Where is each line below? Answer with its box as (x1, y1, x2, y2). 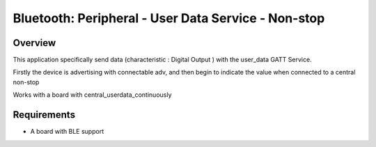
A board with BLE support (30, 127, 104, 136)
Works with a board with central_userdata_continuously (13, 91, 172, 99)
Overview (13, 37, 56, 49)
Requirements (13, 109, 76, 121)
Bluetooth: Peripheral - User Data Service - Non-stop (13, 10, 325, 26)
